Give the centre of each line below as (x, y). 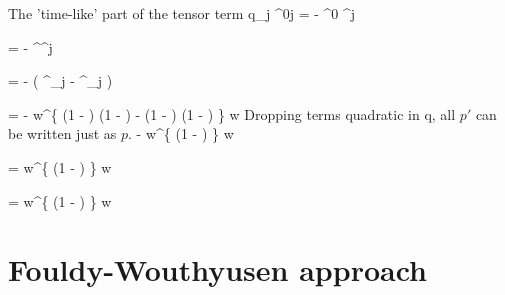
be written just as (62, 133)
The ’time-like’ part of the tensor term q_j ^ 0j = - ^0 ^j (182, 13)
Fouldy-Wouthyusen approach (217, 269)
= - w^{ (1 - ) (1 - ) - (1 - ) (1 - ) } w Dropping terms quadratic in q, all (232, 113)
